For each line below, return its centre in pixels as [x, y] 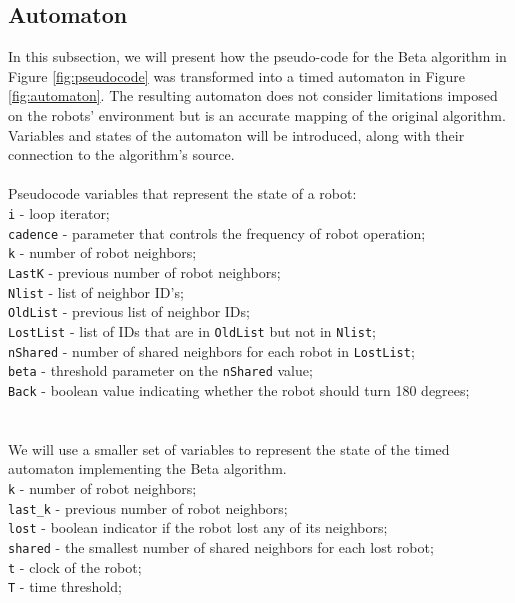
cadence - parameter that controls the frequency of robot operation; [217, 232]
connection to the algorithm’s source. [121, 154]
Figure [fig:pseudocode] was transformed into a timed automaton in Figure [236, 75]
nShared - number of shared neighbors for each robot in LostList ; [211, 350]
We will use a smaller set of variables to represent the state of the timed [229, 448]
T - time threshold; [65, 586]
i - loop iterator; [59, 212]
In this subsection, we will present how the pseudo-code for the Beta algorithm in [257, 56]
